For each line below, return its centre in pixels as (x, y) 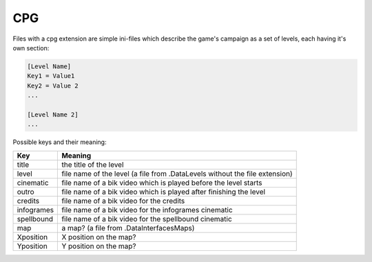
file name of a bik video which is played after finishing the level (163, 192)
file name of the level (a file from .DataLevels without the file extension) (177, 174)
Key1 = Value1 (51, 76)
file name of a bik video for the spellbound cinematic (147, 219)
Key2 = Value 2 (53, 85)
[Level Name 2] (53, 114)
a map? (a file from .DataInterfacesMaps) (128, 228)
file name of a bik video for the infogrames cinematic (147, 210)
